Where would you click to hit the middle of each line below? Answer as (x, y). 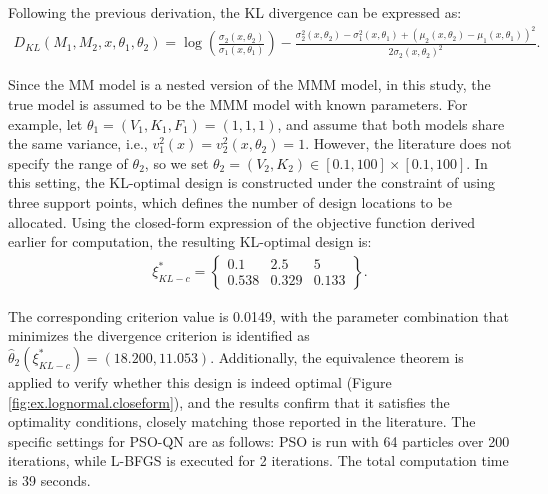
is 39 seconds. (49, 479)
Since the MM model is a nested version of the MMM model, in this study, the (249, 84)
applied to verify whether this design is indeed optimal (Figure (200, 381)
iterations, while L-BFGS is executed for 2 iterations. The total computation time (258, 460)
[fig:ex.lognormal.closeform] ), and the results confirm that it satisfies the (229, 401)
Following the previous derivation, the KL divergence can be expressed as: (235, 12)
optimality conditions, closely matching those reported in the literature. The (242, 421)
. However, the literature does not (408, 143)
